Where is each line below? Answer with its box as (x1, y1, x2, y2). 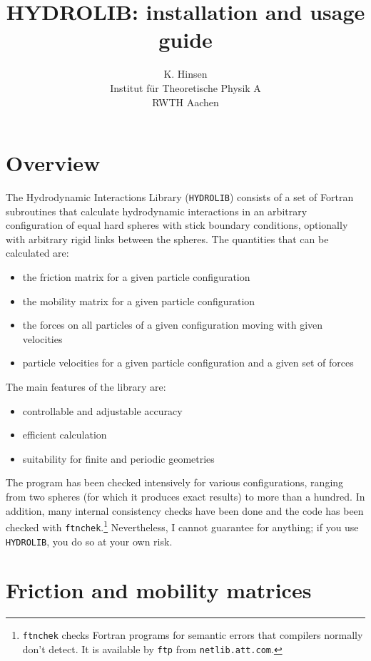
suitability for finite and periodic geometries (22, 451, 215, 466)
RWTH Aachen (152, 94, 219, 109)
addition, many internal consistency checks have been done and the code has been (6, 503, 364, 518)
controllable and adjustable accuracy (22, 403, 183, 418)
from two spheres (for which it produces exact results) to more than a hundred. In (6, 489, 365, 503)
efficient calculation (22, 427, 107, 442)
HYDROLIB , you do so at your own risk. (6, 533, 173, 548)
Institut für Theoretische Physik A (110, 80, 261, 95)
